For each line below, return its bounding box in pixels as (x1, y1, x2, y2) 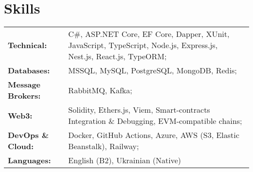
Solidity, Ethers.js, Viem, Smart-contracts (68, 104, 210, 116)
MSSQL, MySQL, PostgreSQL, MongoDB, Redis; (68, 65, 237, 76)
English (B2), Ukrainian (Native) (68, 155, 181, 166)
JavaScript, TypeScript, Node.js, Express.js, (68, 39, 218, 51)
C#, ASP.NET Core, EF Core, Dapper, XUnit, (68, 28, 230, 40)
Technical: (8, 39, 47, 51)
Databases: (8, 65, 50, 76)
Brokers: (8, 90, 41, 102)
